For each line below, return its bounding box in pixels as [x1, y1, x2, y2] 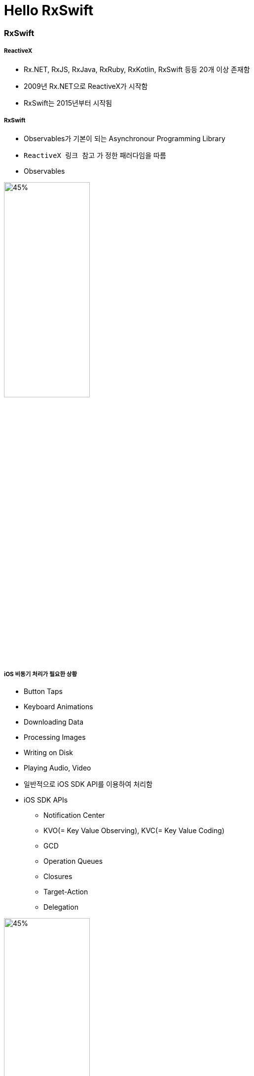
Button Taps [24, 687, 63, 696]
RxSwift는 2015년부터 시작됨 [24, 98, 112, 107]
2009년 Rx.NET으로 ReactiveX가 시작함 [24, 81, 148, 90]
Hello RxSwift [4, 2, 94, 19]
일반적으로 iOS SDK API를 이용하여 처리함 [24, 780, 153, 789]
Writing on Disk [24, 748, 73, 757]
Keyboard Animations [24, 702, 93, 711]
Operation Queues [43, 857, 103, 866]
